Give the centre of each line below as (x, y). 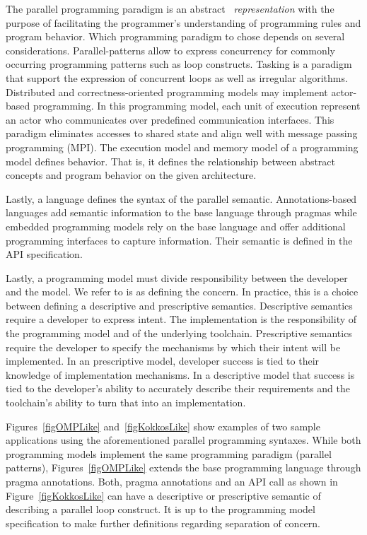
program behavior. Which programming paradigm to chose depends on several (175, 36)
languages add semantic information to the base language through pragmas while (181, 212)
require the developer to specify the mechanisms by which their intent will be (173, 347)
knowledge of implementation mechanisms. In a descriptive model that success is (180, 374)
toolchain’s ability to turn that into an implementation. (126, 402)
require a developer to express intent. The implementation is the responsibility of (181, 319)
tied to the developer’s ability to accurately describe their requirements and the (178, 388)
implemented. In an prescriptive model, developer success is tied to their (163, 361)
